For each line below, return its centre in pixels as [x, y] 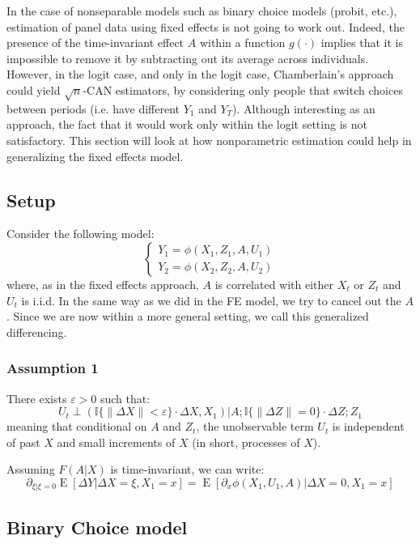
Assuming [31, 469]
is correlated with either [274, 284]
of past [23, 442]
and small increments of [116, 442]
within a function [242, 42]
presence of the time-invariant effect [95, 42]
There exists [37, 398]
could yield [34, 89]
